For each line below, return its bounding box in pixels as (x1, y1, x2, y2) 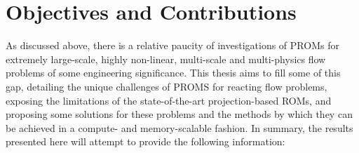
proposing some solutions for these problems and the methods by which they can (6, 107, 353, 121)
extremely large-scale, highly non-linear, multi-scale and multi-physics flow (6, 51, 326, 66)
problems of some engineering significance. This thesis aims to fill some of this (6, 65, 341, 80)
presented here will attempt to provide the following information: (6, 134, 285, 149)
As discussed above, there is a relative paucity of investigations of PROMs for (6, 38, 339, 53)
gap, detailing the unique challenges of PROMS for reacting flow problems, (6, 79, 327, 93)
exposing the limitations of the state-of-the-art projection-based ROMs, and (6, 93, 332, 107)
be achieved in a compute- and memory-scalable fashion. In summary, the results (6, 120, 353, 135)
